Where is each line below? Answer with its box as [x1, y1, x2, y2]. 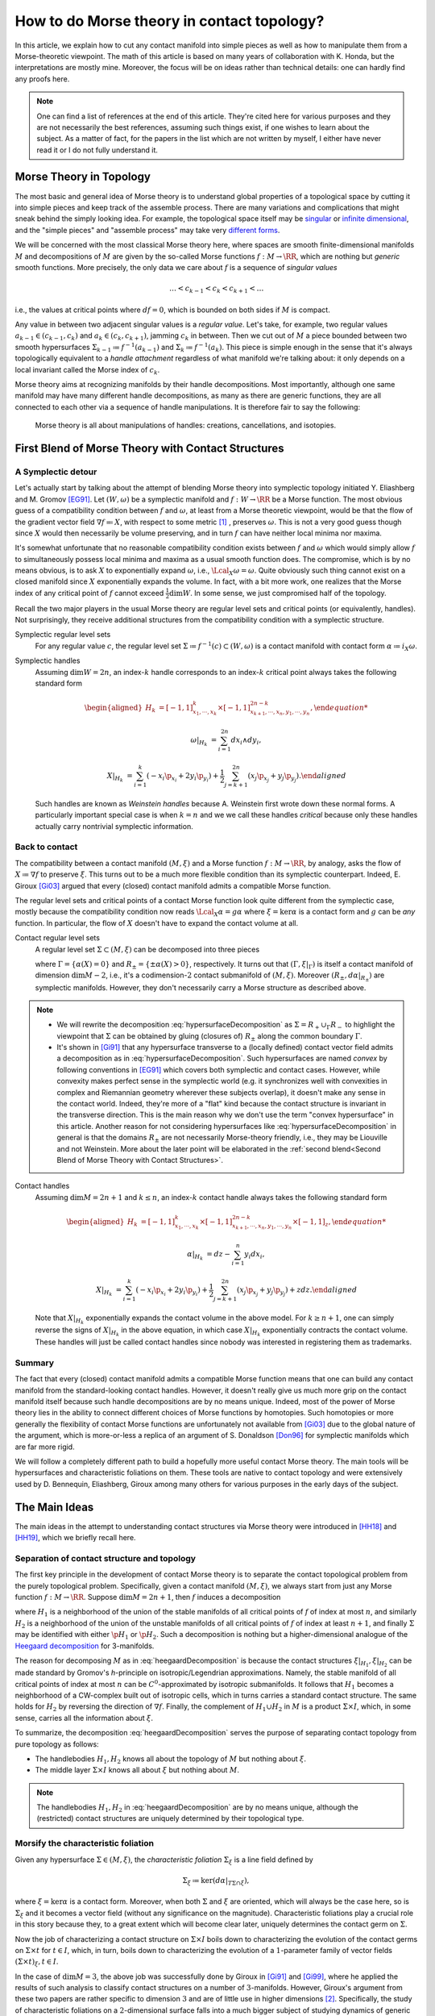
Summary [14, 1357, 55, 1368]
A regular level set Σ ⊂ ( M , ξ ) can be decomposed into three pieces [35, 944, 260, 954]
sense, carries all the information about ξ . [14, 1713, 153, 1722]
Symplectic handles [14, 656, 81, 665]
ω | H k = [190, 735, 217, 748]
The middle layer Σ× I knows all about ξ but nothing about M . [35, 1765, 240, 1775]
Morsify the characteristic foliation [14, 1838, 155, 1849]
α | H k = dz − [186, 1250, 231, 1262]
